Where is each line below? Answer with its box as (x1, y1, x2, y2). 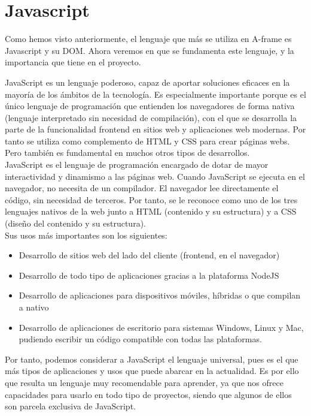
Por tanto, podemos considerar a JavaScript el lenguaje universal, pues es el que (5, 352, 298, 365)
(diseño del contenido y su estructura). (5, 217, 146, 230)
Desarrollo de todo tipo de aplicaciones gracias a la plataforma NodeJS (19, 269, 279, 281)
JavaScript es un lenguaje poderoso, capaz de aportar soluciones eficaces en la (5, 76, 290, 88)
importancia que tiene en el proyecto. (5, 56, 141, 68)
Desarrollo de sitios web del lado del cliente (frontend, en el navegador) (19, 249, 280, 261)
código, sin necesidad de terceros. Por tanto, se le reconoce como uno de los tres (5, 193, 298, 206)
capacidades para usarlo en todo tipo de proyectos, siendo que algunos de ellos (5, 388, 292, 400)
